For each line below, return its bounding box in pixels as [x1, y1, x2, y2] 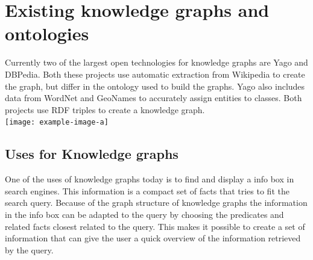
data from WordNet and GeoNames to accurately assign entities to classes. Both [5, 91, 302, 104]
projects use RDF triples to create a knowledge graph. [5, 103, 205, 116]
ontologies [5, 21, 89, 46]
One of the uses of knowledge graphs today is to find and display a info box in [5, 173, 294, 185]
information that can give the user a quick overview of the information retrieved [5, 232, 301, 244]
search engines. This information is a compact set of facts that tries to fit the [5, 184, 289, 197]
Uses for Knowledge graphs [5, 144, 179, 163]
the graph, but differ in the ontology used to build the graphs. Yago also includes [5, 79, 305, 92]
